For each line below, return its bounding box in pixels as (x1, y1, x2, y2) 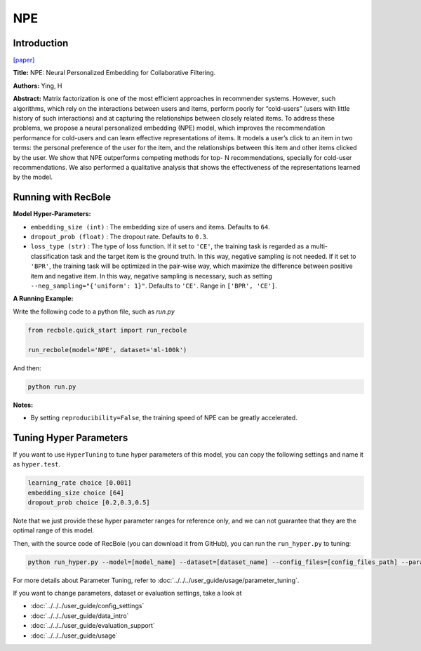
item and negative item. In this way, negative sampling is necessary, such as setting (30, 271, 273, 280)
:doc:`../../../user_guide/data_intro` (30, 611, 129, 620)
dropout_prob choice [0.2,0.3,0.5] (27, 498, 150, 506)
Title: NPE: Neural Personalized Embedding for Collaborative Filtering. (13, 69, 216, 77)
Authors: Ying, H (13, 81, 62, 90)
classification (30, 252, 69, 260)
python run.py (27, 382, 76, 391)
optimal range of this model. (13, 526, 95, 535)
